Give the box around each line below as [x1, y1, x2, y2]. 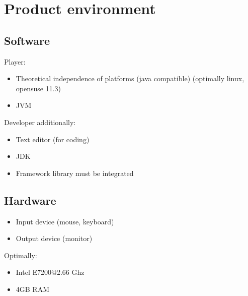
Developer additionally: [4, 116, 76, 127]
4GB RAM [16, 283, 50, 294]
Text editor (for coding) [16, 134, 90, 144]
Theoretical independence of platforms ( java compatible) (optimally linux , [16, 73, 244, 84]
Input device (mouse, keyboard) [16, 216, 114, 226]
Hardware [4, 192, 56, 208]
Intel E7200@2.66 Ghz [16, 267, 85, 277]
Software [4, 32, 50, 48]
